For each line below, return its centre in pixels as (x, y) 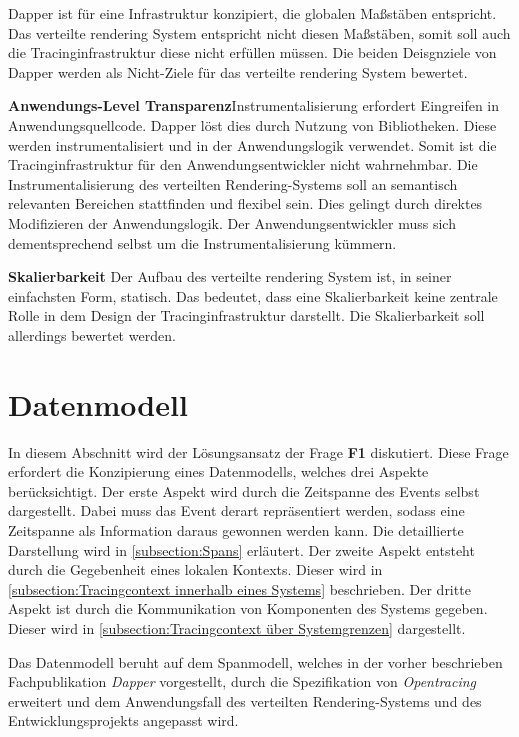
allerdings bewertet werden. (92, 334)
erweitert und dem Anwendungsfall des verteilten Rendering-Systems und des (245, 700)
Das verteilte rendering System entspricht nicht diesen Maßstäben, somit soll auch (259, 32)
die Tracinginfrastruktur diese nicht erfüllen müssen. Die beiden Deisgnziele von (252, 52)
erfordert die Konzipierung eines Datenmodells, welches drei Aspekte (218, 471)
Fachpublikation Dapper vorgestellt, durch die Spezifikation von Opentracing (242, 681)
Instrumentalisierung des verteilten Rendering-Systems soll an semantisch (233, 183)
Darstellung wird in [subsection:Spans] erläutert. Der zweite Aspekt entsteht (241, 549)
